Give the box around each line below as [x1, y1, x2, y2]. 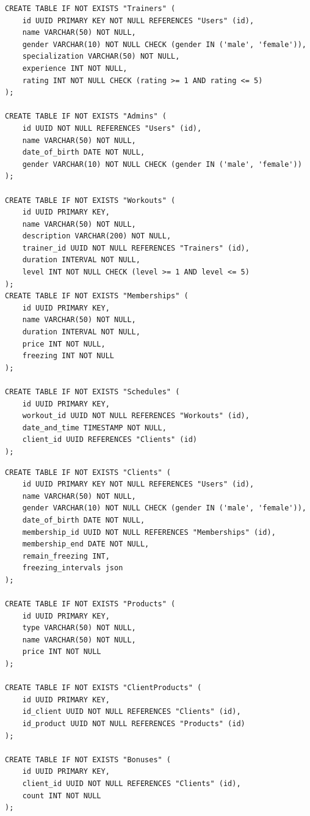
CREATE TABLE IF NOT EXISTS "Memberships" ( [5, 292, 189, 301]
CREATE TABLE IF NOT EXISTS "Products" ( [5, 600, 176, 609]
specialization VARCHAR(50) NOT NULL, [22, 52, 180, 61]
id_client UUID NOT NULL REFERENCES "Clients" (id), [22, 707, 241, 716]
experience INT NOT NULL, [22, 64, 128, 73]
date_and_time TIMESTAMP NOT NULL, [22, 423, 167, 432]
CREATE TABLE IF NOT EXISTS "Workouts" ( [5, 196, 176, 205]
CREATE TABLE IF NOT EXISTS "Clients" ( [5, 468, 171, 477]
